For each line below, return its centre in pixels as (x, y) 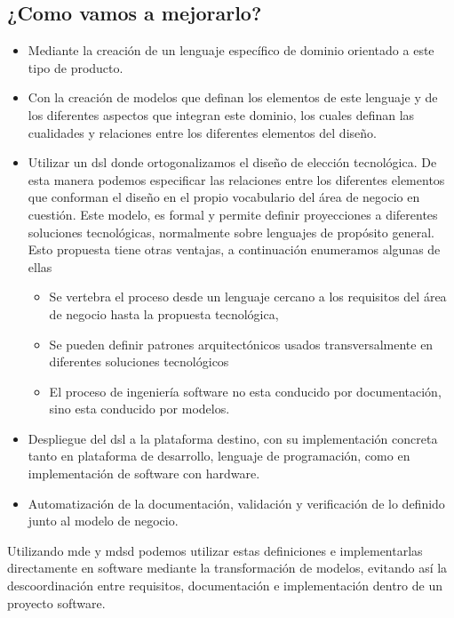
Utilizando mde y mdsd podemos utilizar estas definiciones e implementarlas (215, 550)
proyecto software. (56, 602)
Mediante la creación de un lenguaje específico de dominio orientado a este (231, 50)
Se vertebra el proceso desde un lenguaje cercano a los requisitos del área (248, 297)
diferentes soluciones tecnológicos (139, 361)
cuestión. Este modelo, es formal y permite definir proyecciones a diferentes (233, 214)
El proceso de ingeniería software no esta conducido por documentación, (245, 391)
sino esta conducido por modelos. (139, 409)
